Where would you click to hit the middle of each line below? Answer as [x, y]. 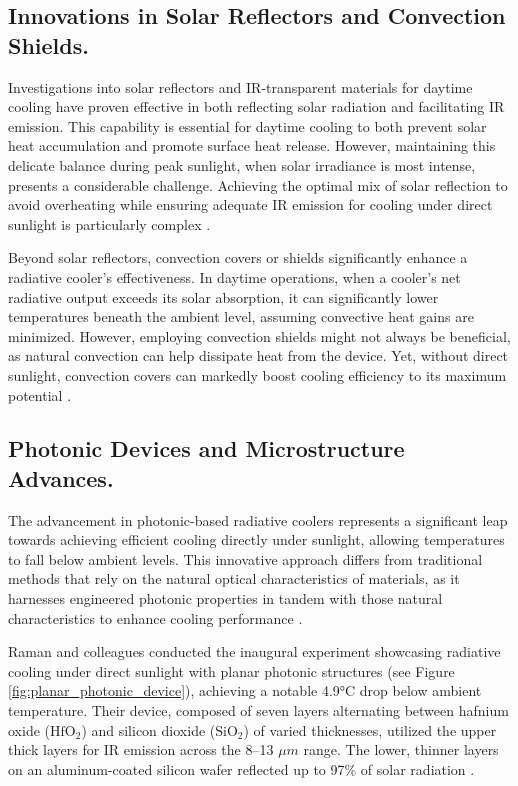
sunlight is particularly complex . [109, 223]
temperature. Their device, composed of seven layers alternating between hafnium [258, 710]
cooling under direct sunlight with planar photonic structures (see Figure [231, 670]
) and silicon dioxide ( [148, 729]
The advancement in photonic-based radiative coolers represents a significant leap [258, 519]
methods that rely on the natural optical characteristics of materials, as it [234, 578]
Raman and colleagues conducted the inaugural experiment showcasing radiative [254, 651]
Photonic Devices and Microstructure [206, 448]
